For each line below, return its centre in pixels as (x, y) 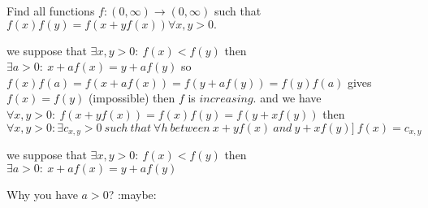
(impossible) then (132, 98)
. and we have (287, 98)
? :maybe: (132, 194)
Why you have (42, 194)
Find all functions (51, 11)
